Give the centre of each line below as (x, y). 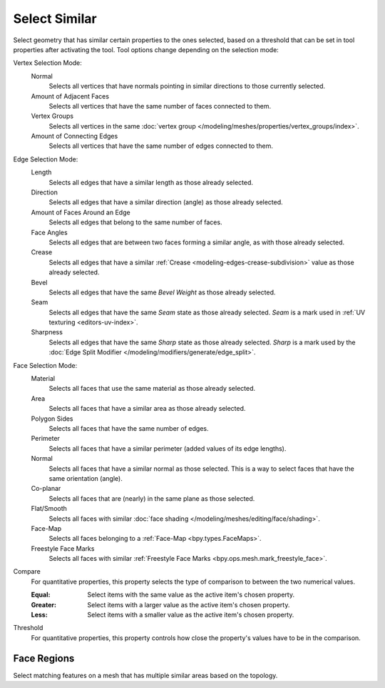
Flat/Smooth (49, 509)
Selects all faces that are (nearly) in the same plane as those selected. (152, 498)
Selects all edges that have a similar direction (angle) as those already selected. (166, 202)
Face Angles (49, 232)
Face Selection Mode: (45, 365)
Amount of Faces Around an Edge (81, 212)
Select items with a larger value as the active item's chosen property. (189, 604)
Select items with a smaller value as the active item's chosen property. (191, 615)
